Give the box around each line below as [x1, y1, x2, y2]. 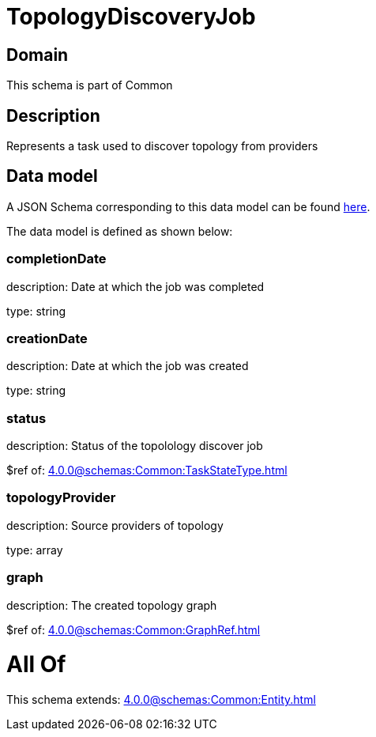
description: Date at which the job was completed [6, 279, 265, 293]
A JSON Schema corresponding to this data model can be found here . [6, 199, 370, 214]
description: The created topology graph [6, 598, 217, 612]
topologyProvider [6, 489, 116, 506]
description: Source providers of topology [6, 518, 224, 532]
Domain [6, 44, 69, 65]
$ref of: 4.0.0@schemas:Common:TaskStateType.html [6, 463, 288, 478]
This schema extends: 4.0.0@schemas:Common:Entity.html [6, 693, 316, 707]
